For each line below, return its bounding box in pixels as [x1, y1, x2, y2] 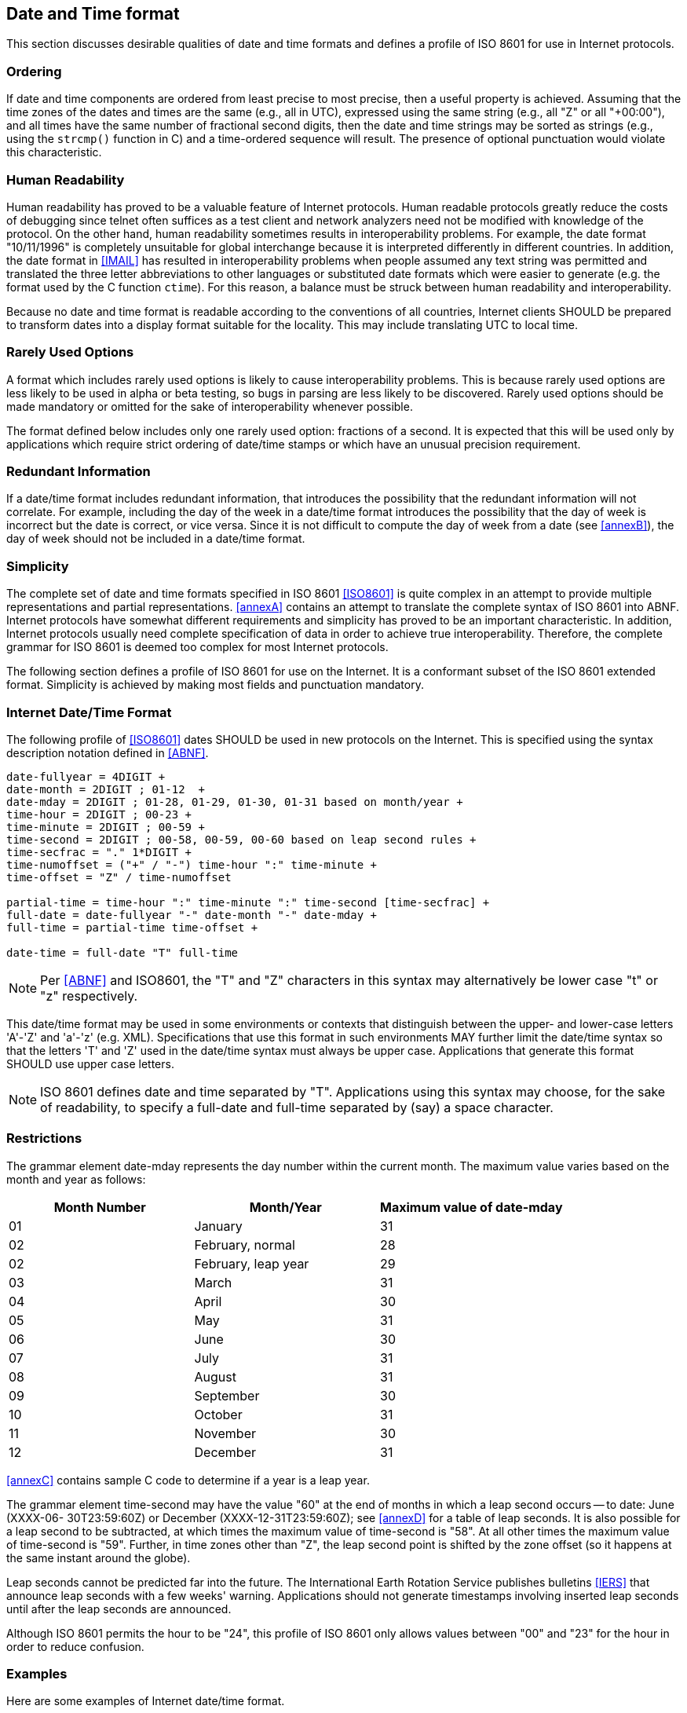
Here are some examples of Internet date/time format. [6, 1694, 285, 1708]
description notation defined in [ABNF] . [6, 745, 209, 760]
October [194, 1406, 243, 1422]
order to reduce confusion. [6, 1639, 144, 1653]
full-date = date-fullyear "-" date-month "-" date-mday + [6, 908, 378, 921]
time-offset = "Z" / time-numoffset [6, 870, 232, 884]
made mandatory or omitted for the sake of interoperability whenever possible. [6, 399, 413, 413]
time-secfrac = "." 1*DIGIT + [6, 845, 192, 858]
